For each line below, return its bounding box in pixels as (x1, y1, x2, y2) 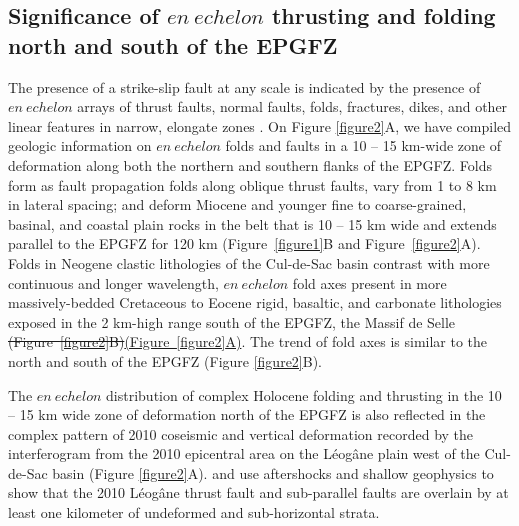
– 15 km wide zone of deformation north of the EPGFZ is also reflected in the (8, 404, 486, 425)
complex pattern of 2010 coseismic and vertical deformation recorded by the (8, 423, 474, 444)
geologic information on (8, 135, 152, 156)
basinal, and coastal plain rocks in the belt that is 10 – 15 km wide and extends (8, 213, 497, 234)
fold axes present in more (292, 272, 447, 293)
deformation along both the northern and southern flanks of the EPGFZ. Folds (8, 154, 492, 175)
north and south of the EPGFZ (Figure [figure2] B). (8, 350, 322, 371)
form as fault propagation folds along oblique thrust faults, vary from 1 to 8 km (8, 174, 497, 195)
